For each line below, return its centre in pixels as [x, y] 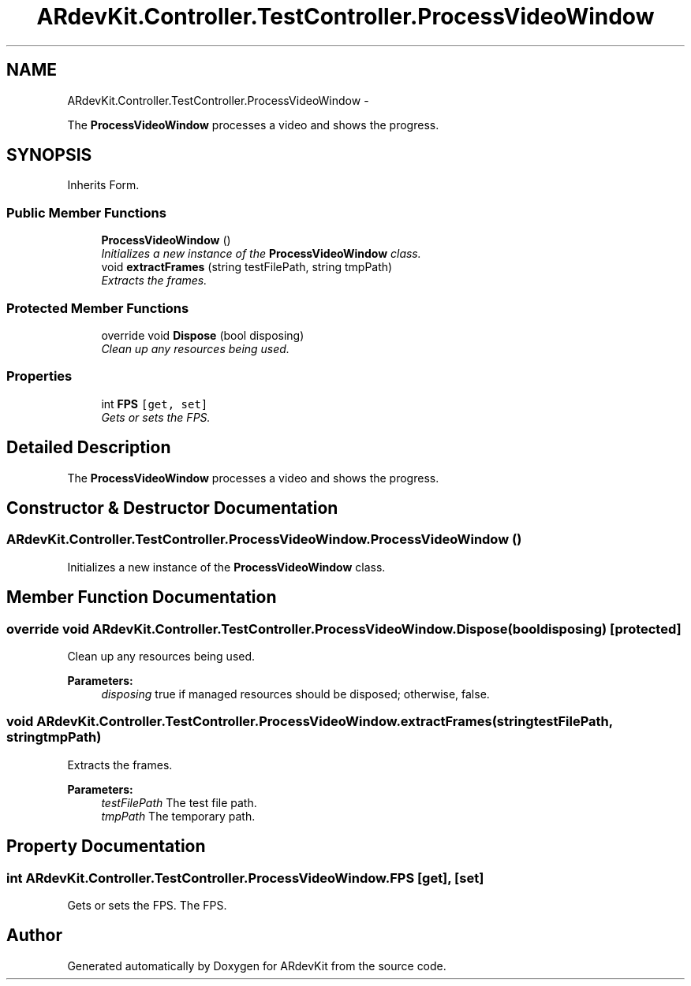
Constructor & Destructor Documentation [172, 508]
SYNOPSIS [49, 155]
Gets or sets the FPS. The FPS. [147, 905]
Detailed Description [89, 448]
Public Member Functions [86, 212]
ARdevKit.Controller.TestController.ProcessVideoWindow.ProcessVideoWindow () [264, 540]
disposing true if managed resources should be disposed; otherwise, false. [295, 694]
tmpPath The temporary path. [178, 816]
